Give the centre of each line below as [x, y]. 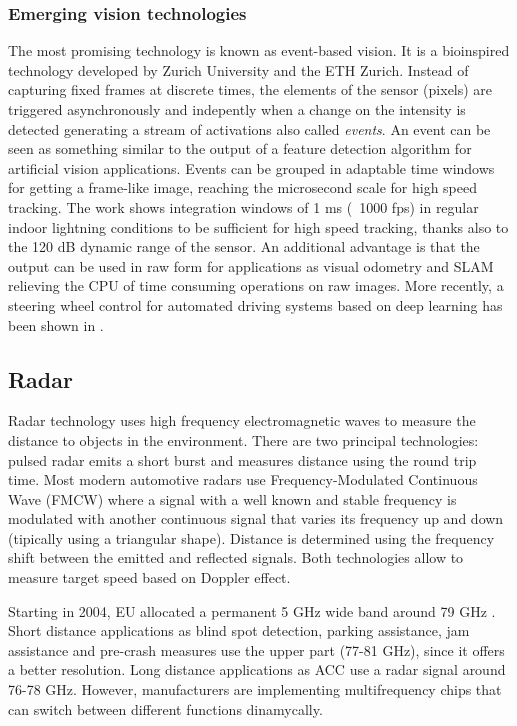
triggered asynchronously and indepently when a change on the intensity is [237, 109]
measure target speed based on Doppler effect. [149, 577]
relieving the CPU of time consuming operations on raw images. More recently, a [256, 285]
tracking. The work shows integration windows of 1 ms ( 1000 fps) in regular [243, 206]
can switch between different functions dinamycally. [165, 708]
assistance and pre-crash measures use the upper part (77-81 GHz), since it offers [256, 649]
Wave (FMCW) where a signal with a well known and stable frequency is [232, 498]
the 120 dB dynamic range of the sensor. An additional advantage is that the [244, 246]
